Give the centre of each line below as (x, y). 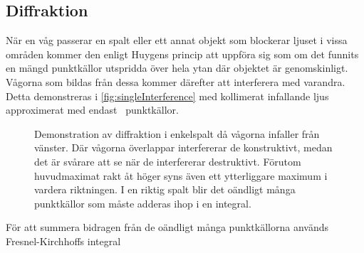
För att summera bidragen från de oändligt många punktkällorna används (167, 227)
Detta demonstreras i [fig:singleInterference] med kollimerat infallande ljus (167, 96)
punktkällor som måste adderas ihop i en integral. (143, 203)
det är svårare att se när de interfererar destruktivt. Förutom (168, 161)
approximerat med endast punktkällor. (92, 110)
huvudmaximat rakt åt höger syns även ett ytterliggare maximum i (181, 175)
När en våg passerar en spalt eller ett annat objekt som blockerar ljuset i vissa (177, 40)
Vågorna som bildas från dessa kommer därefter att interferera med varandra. (176, 81)
